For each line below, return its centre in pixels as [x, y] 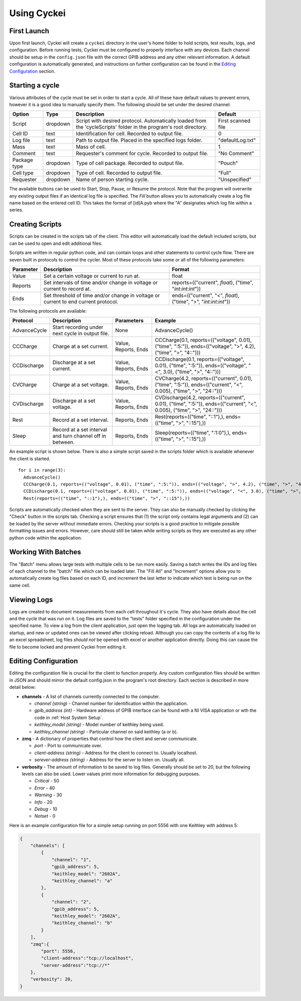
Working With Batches [45, 552]
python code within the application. [46, 537]
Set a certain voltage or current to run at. [92, 276]
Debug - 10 [46, 809]
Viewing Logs [31, 600]
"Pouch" [228, 163]
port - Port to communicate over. [68, 746]
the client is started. [30, 459]
